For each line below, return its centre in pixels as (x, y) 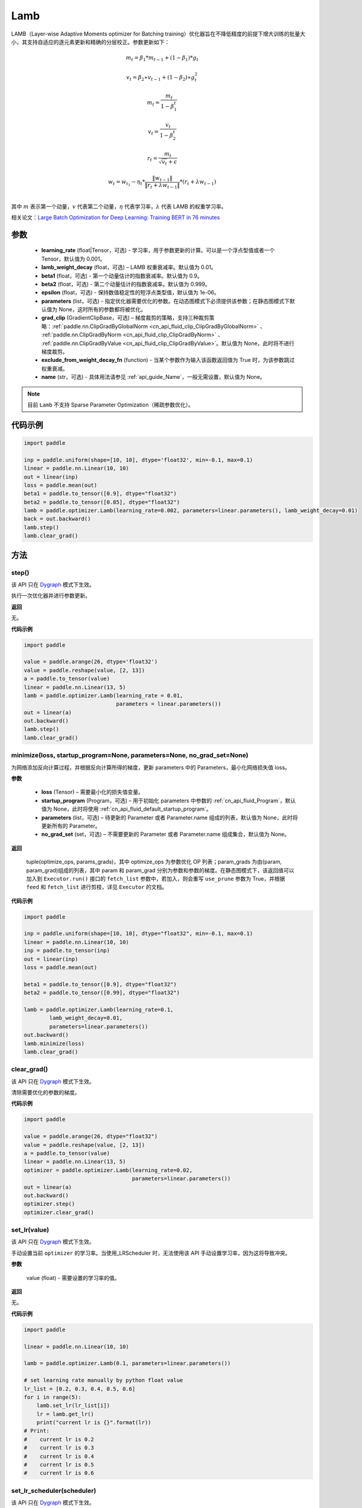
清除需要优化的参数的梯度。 (46, 1092)
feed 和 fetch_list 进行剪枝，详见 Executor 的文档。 (97, 887)
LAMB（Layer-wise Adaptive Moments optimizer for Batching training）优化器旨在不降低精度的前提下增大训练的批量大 (158, 34)
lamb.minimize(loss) (54, 1043)
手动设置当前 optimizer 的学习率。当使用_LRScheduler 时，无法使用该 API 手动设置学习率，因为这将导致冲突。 (151, 1253)
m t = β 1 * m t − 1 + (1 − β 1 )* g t (162, 59)
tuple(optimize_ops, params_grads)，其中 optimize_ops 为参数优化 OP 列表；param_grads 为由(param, (154, 862)
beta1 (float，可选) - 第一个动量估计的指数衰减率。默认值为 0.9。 (122, 276)
